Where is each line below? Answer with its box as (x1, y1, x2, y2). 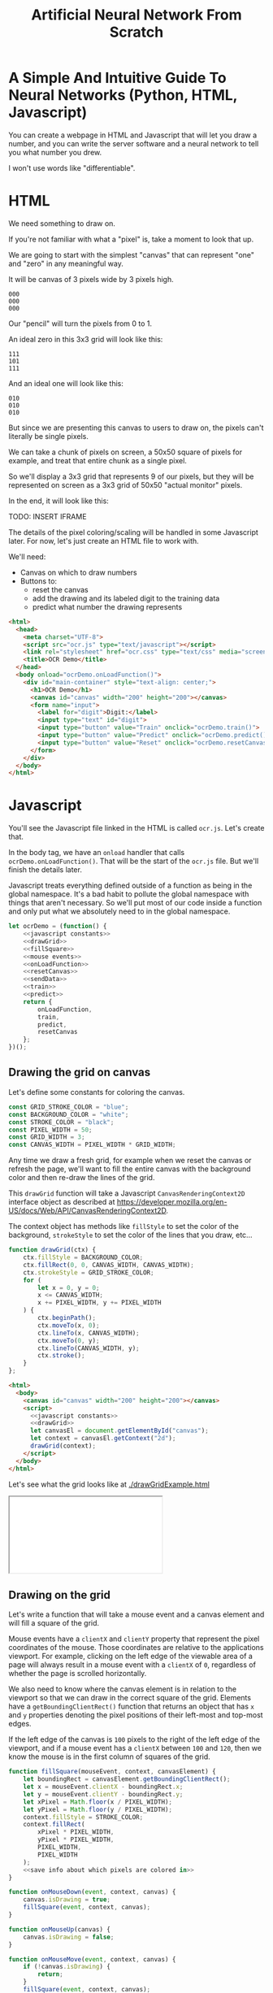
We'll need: (8, 551, 46, 562)
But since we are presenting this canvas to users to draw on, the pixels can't (8, 423, 264, 432)
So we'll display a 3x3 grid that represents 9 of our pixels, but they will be (8, 471, 254, 481)
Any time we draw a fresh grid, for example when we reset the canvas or (8, 1156, 252, 1166)
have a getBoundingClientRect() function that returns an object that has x (8, 1701, 254, 1712)
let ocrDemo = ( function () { (8, 923, 107, 931)
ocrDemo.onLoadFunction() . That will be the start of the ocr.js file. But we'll (8, 856, 259, 866)
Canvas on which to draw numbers (19, 567, 137, 577)
